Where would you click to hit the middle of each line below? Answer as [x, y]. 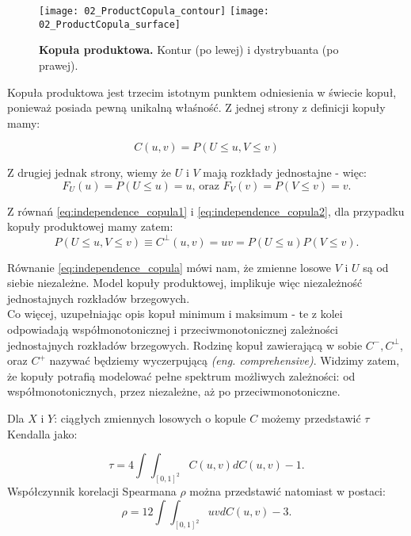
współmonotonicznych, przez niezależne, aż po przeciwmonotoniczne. [174, 391]
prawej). [59, 65]
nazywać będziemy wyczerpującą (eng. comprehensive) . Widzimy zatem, [225, 360]
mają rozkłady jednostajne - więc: [285, 172]
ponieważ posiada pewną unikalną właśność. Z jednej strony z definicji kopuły [196, 107]
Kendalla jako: [42, 433]
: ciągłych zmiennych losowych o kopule [150, 417]
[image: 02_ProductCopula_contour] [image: [154, 11]
